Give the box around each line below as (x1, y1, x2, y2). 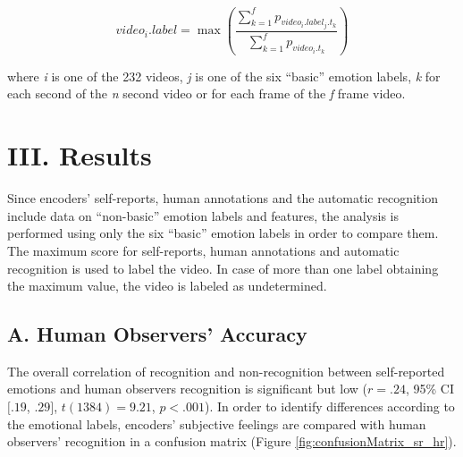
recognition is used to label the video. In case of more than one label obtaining (7, 258, 439, 277)
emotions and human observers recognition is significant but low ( (7, 379, 368, 398)
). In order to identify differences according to (205, 397, 455, 416)
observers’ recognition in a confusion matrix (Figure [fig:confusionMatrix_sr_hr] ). (7, 432, 457, 451)
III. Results (7, 137, 152, 173)
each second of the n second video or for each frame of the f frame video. (7, 84, 406, 103)
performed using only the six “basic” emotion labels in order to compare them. (7, 224, 439, 242)
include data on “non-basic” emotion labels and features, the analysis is (7, 206, 400, 224)
